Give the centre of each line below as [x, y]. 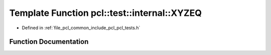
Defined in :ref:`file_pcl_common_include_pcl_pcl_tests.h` [81, 28]
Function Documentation [49, 42]
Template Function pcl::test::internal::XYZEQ [105, 13]
